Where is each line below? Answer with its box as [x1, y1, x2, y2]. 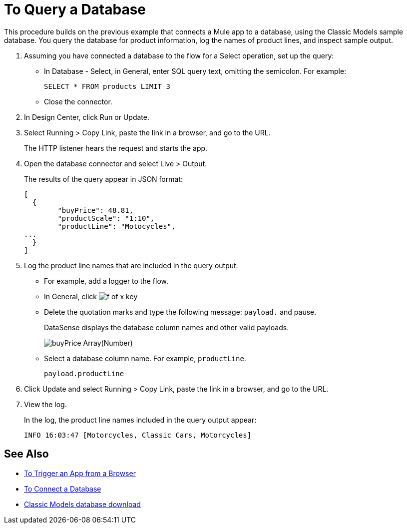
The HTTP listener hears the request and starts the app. [24, 143, 208, 152]
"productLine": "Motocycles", [57, 222, 176, 230]
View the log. [24, 400, 67, 409]
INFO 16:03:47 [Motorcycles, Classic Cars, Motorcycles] [24, 431, 252, 439]
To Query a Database [4, 1, 146, 18]
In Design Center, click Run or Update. [24, 112, 150, 121]
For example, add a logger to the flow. [44, 276, 168, 285]
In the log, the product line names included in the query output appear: [24, 415, 257, 424]
